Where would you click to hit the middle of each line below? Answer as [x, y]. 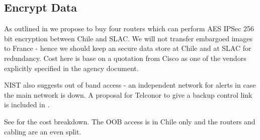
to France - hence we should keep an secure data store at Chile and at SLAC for [128, 48]
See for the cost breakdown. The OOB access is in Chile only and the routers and [130, 121]
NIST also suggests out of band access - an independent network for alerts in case [130, 85]
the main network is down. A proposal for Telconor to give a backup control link [128, 94]
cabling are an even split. [43, 131]
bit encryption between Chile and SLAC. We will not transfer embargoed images [128, 38]
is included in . [27, 104]
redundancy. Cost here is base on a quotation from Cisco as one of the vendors [125, 58]
